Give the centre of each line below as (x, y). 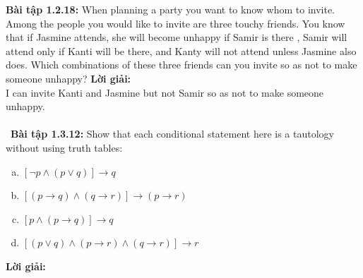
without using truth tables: (64, 147)
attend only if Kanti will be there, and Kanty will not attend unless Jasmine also (181, 50)
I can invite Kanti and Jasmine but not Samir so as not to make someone (165, 92)
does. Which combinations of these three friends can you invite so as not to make (181, 65)
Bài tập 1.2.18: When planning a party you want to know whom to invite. (171, 9)
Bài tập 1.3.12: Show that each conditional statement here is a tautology (172, 134)
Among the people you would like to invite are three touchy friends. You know (175, 23)
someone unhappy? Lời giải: (69, 78)
